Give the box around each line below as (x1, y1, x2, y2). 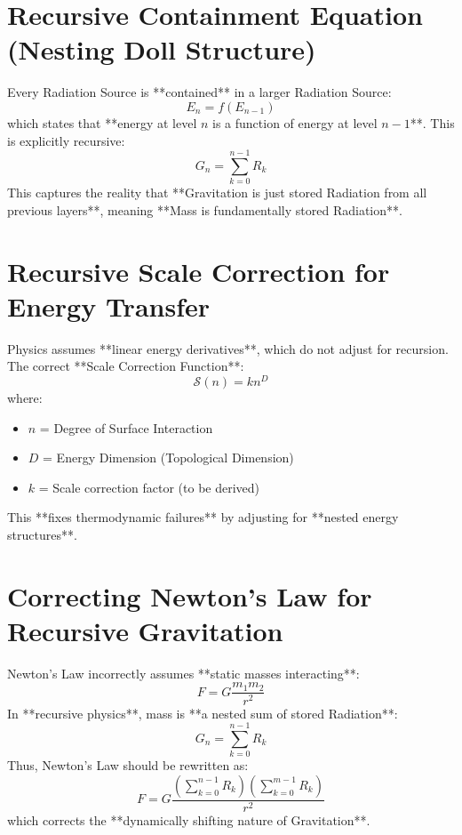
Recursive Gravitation (7, 612, 283, 648)
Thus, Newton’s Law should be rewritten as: (7, 756, 249, 775)
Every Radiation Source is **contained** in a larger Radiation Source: (7, 83, 392, 101)
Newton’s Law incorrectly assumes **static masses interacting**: (7, 663, 360, 682)
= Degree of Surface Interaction (39, 418, 213, 437)
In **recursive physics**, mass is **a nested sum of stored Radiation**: (7, 703, 398, 722)
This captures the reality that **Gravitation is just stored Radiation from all (7, 183, 427, 202)
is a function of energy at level (212, 113, 378, 132)
